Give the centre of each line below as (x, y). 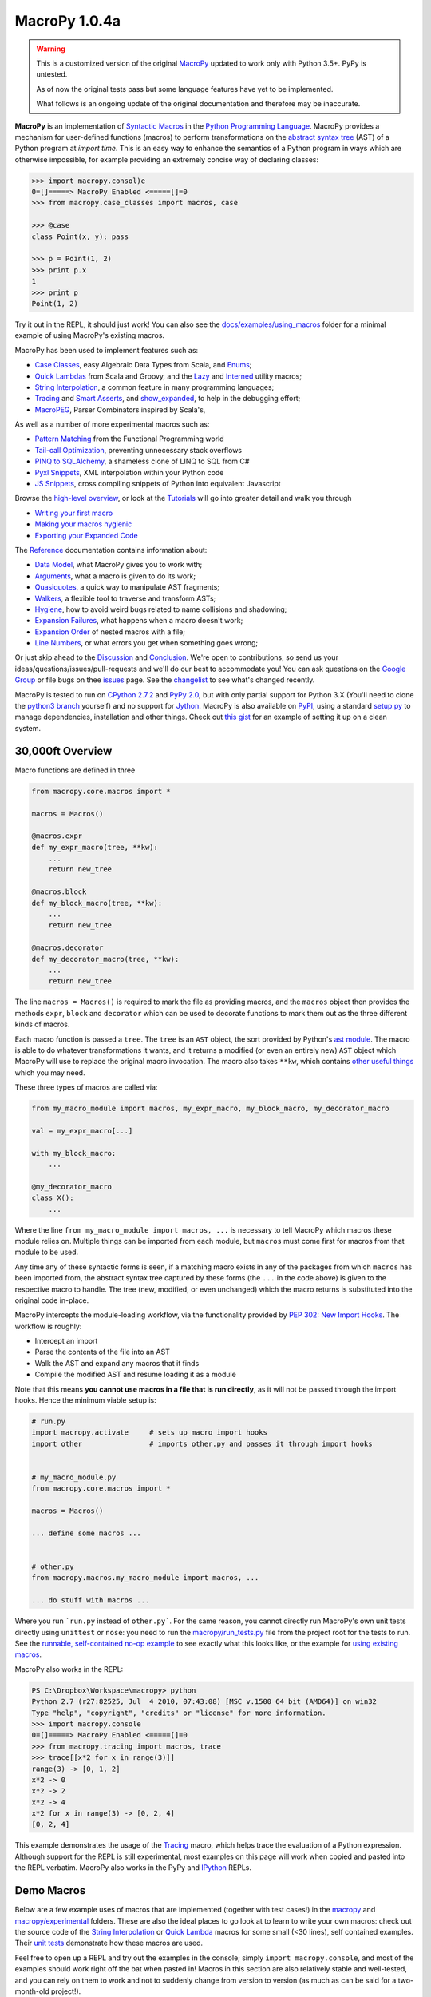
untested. (52, 74)
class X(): (53, 1198)
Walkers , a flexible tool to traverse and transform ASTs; (125, 598)
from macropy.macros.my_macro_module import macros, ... (145, 1578)
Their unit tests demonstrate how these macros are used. (109, 1943)
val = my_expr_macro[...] (82, 1131)
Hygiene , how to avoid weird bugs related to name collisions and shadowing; (161, 609)
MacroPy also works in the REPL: (69, 1669)
